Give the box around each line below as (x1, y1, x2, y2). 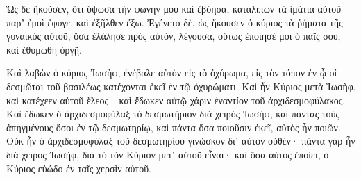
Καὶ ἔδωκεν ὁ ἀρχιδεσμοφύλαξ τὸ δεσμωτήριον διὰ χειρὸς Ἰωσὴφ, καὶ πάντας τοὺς (6, 106, 339, 121)
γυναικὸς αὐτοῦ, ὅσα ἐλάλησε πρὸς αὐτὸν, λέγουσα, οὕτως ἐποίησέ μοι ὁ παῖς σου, (6, 28, 341, 43)
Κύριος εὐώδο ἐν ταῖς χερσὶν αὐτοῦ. (6, 161, 151, 175)
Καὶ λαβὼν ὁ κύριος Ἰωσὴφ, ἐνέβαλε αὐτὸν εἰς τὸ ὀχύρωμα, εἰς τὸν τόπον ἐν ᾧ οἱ (6, 65, 337, 80)
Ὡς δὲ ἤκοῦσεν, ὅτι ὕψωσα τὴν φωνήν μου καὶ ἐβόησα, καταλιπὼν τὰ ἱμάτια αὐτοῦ (6, 1, 342, 15)
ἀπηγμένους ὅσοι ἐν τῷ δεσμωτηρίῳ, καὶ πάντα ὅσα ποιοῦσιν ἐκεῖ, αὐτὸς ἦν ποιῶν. (6, 120, 341, 134)
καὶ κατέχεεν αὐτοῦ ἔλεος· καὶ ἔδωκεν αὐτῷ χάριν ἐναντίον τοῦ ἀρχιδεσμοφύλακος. (6, 92, 346, 107)
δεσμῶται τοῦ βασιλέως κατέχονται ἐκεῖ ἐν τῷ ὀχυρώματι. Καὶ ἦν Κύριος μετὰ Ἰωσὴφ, (6, 79, 356, 93)
